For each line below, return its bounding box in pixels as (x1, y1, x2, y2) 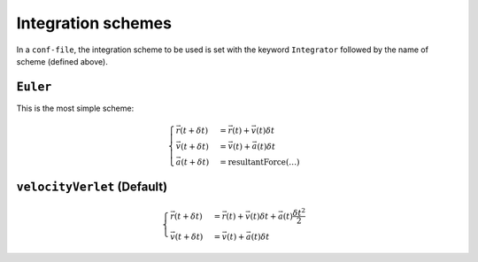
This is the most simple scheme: (16, 103, 135, 113)
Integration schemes (16, 13, 173, 33)
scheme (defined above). (16, 56, 108, 66)
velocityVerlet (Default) (16, 180, 168, 195)
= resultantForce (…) (220, 158, 300, 167)
